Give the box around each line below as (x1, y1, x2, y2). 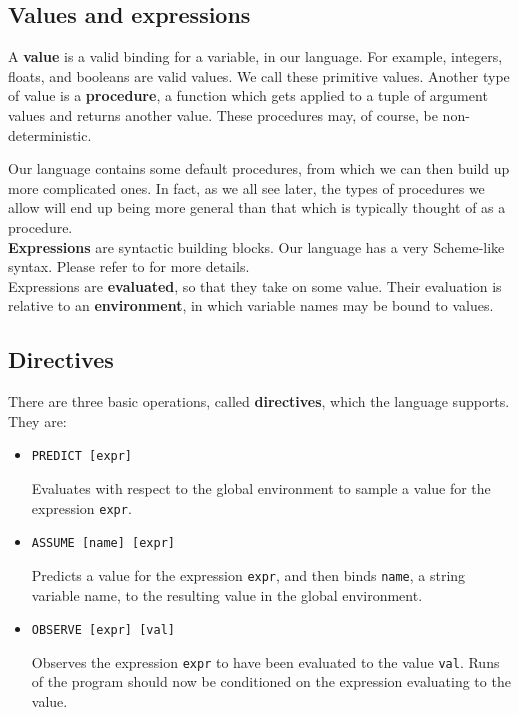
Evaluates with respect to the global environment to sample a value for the (31, 477, 491, 498)
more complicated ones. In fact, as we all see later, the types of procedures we (8, 177, 485, 198)
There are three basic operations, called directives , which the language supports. (8, 391, 510, 412)
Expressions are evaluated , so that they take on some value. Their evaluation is (8, 275, 502, 296)
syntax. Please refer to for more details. (8, 256, 250, 277)
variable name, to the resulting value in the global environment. (31, 584, 423, 605)
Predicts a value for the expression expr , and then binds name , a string (31, 564, 466, 585)
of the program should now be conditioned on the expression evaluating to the (31, 671, 511, 692)
